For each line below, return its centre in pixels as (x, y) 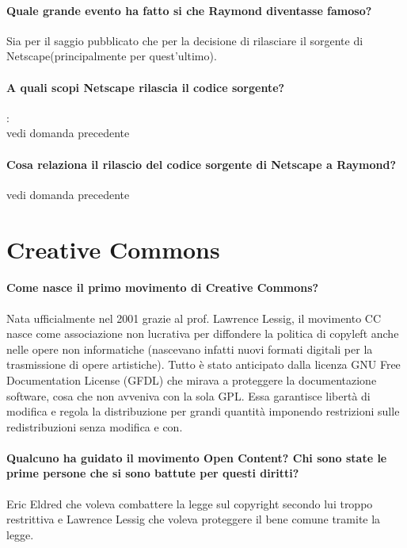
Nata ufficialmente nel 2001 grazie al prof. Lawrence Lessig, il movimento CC (194, 318)
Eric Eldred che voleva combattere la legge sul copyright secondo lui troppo (190, 503)
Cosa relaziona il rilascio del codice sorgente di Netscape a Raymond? (202, 164)
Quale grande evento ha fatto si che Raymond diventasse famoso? (189, 10)
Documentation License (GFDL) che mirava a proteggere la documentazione (192, 379)
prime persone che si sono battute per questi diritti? (153, 473)
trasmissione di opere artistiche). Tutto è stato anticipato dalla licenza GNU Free (203, 364)
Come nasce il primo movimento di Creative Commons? (163, 287)
